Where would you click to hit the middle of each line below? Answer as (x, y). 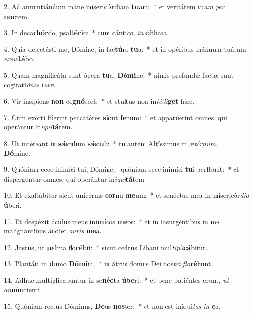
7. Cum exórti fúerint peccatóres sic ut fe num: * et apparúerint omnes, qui (116, 117)
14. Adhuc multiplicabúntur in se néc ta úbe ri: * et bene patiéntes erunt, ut (117, 280)
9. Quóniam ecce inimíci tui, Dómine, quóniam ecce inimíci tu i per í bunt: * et (122, 169)
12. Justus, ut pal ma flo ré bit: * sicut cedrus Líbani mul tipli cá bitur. (106, 247)
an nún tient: (22, 289)
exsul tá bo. (19, 58)
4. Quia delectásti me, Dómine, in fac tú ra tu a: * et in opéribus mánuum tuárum (125, 49)
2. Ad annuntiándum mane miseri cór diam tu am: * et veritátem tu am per (114, 6)
